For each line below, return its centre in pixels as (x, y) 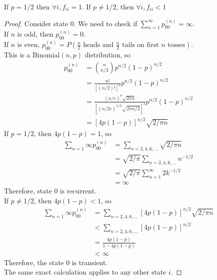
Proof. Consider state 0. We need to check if (71, 23)
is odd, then (35, 34)
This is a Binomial (32, 54)
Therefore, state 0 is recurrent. (50, 191)
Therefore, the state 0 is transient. (56, 262)
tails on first (140, 45)
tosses (176, 45)
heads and (98, 45)
